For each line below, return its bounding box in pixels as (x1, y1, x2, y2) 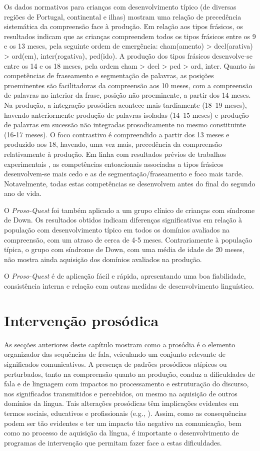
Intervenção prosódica (4, 310, 159, 330)
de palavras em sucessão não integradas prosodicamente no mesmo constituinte (4, 119, 246, 130)
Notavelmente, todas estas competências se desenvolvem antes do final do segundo (4, 178, 255, 188)
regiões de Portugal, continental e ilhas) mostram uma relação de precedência (4, 11, 241, 22)
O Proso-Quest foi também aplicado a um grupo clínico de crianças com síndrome (4, 204, 255, 215)
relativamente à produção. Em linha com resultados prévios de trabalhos (4, 148, 226, 159)
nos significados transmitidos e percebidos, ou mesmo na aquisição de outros (4, 388, 237, 398)
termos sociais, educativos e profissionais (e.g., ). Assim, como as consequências (4, 407, 247, 418)
